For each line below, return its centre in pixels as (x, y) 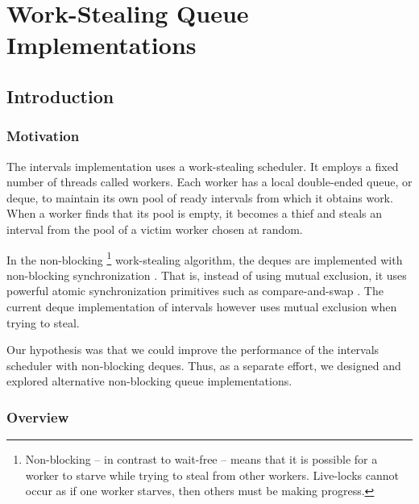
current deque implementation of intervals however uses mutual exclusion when (202, 306)
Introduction (60, 96)
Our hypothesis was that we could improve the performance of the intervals (193, 350)
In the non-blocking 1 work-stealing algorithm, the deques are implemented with (205, 258)
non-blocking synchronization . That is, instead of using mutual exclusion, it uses (207, 275)
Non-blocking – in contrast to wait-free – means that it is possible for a (201, 459)
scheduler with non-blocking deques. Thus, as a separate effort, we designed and (204, 365)
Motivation (43, 136)
